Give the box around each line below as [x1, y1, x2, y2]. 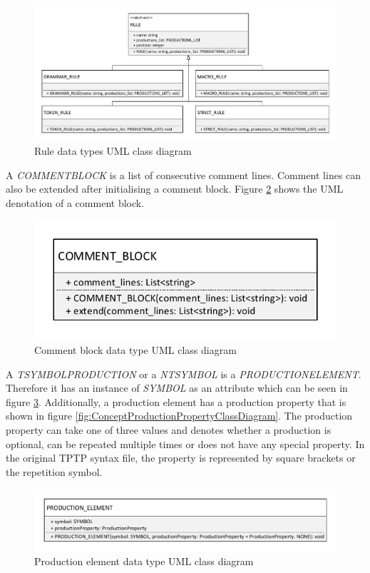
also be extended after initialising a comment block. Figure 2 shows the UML [6, 181, 344, 196]
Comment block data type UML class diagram [34, 342, 237, 357]
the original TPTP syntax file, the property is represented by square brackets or [6, 450, 356, 465]
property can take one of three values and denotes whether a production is [6, 422, 332, 437]
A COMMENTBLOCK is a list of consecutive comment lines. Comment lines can [6, 167, 361, 182]
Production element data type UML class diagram [34, 554, 254, 569]
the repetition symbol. [6, 464, 103, 479]
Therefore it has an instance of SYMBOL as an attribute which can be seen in [6, 380, 348, 395]
